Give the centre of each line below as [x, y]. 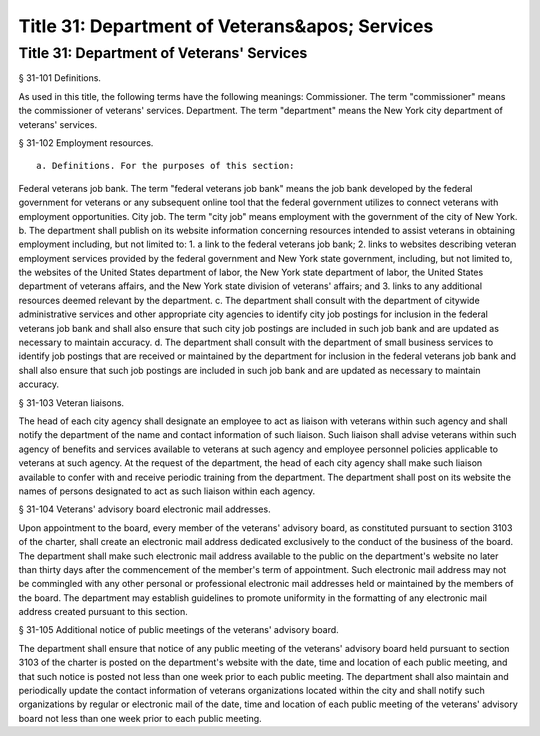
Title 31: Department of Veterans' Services [163, 53]
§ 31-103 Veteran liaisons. [71, 402]
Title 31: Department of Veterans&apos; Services [226, 26]
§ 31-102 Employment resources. [86, 142]
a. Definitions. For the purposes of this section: [165, 166]
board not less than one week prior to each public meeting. [140, 718]
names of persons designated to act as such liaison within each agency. [166, 491]
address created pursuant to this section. [103, 612]
